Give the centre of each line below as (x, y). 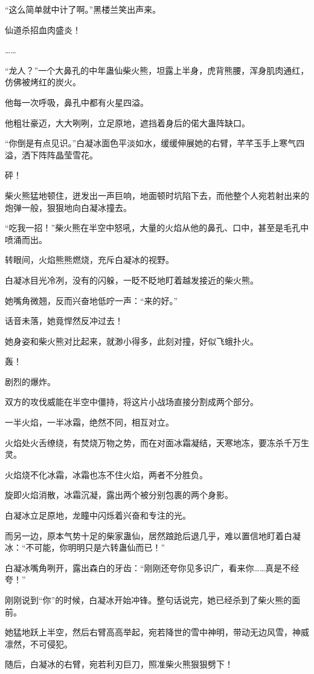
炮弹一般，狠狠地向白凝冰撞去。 (68, 207)
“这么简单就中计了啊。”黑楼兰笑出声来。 (83, 9)
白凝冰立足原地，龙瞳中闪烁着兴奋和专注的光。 (98, 515)
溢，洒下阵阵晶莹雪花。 (51, 154)
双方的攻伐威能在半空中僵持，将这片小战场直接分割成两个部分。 (132, 402)
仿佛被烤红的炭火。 (43, 82)
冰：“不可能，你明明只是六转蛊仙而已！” (85, 547)
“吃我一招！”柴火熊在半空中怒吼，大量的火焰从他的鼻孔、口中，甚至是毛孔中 (157, 228)
